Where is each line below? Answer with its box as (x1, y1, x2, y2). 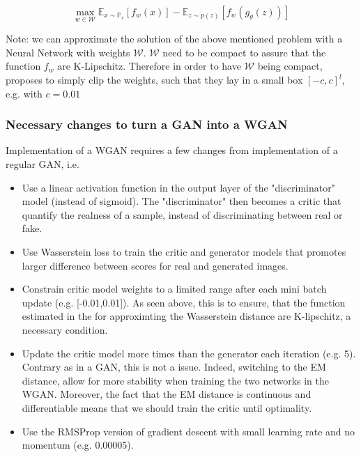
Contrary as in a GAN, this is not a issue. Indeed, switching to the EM (22, 359, 326, 374)
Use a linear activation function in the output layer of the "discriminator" (22, 180, 335, 194)
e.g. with (6, 86, 43, 100)
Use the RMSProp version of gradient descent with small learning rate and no (22, 424, 355, 438)
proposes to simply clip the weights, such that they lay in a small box (6, 72, 303, 86)
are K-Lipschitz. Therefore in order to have (57, 59, 241, 73)
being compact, (257, 59, 323, 73)
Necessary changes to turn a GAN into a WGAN (6, 116, 288, 133)
